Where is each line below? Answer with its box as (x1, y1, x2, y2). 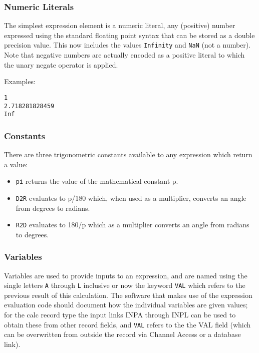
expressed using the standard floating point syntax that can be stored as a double (4, 30, 255, 40)
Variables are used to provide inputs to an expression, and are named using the (4, 270, 247, 280)
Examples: (4, 76, 36, 87)
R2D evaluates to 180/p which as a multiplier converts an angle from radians (16, 219, 249, 230)
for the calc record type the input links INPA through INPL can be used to (4, 309, 236, 320)
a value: (4, 159, 28, 169)
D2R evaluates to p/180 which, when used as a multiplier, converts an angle (16, 192, 246, 203)
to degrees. (16, 229, 49, 239)
